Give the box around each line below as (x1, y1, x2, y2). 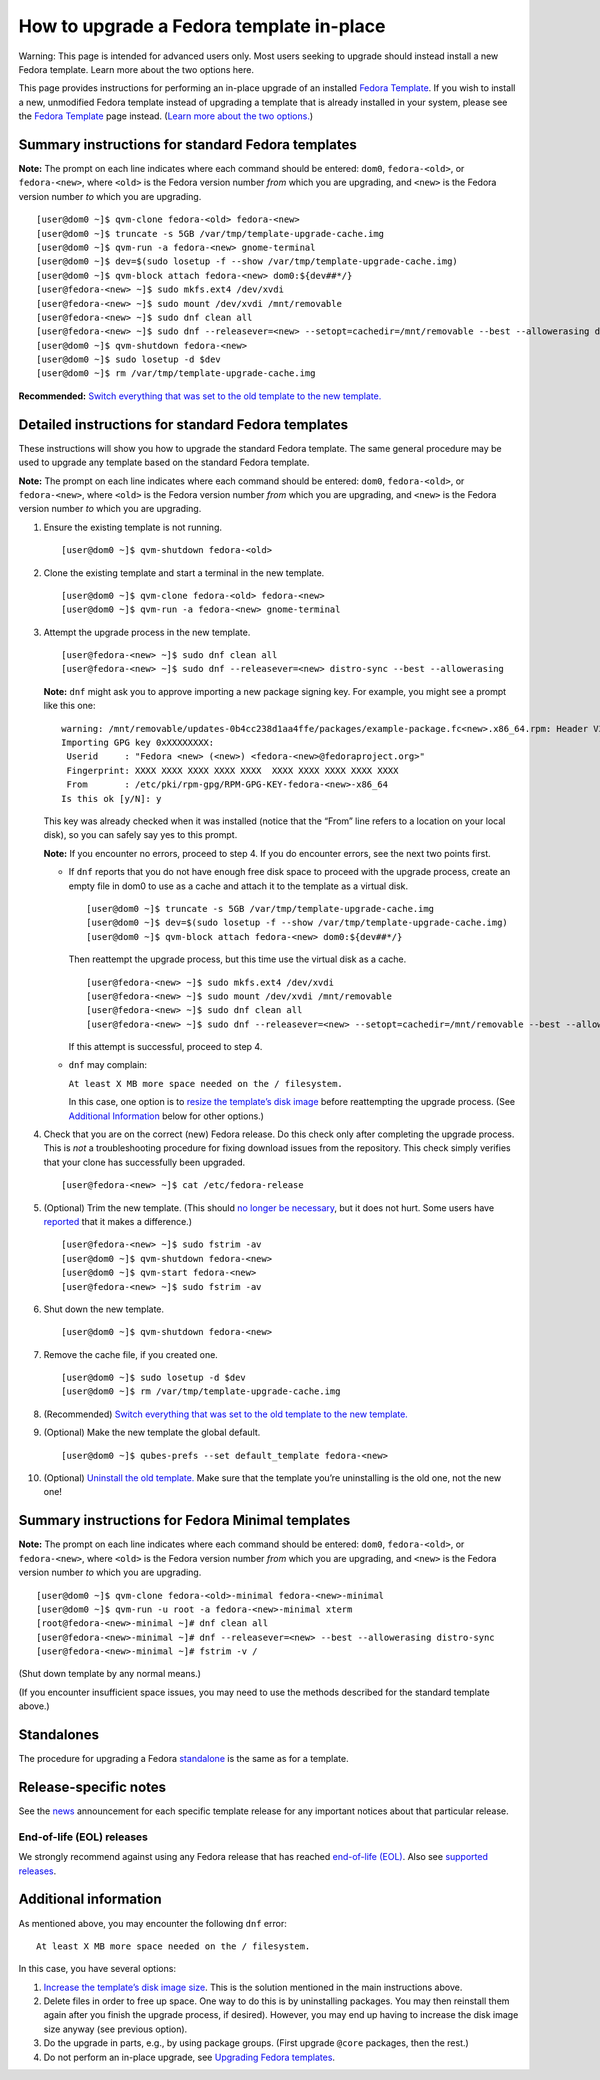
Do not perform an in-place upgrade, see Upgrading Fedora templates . (43, 2051, 335, 2063)
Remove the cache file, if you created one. (43, 1348, 219, 1360)
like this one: (43, 700, 96, 712)
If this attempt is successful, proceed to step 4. (68, 1041, 263, 1053)
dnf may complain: (68, 1059, 148, 1071)
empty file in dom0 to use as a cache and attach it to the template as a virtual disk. (68, 880, 409, 892)
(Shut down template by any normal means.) (18, 1668, 202, 1680)
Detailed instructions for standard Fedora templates (18, 416, 349, 433)
